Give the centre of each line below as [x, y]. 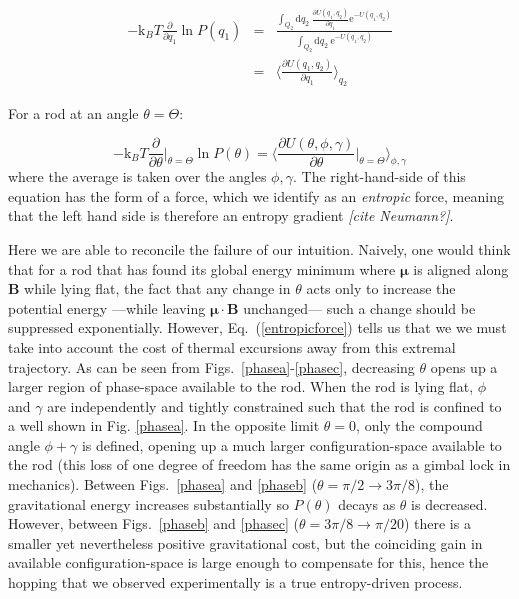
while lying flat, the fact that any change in [157, 288]
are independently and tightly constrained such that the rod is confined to [274, 405]
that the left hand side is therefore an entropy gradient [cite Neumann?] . [231, 215]
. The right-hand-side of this [379, 176]
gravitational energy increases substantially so [148, 503]
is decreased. [449, 503]
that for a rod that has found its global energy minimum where [202, 268]
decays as [367, 503]
